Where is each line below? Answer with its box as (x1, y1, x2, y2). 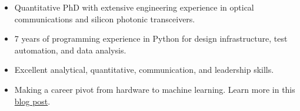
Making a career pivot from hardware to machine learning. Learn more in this (14, 83, 295, 95)
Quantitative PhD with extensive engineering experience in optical (14, 1, 254, 13)
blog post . (14, 95, 51, 107)
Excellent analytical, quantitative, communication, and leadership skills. (14, 63, 274, 76)
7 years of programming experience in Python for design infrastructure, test (14, 32, 288, 45)
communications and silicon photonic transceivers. (14, 12, 195, 25)
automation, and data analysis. (14, 43, 126, 56)
